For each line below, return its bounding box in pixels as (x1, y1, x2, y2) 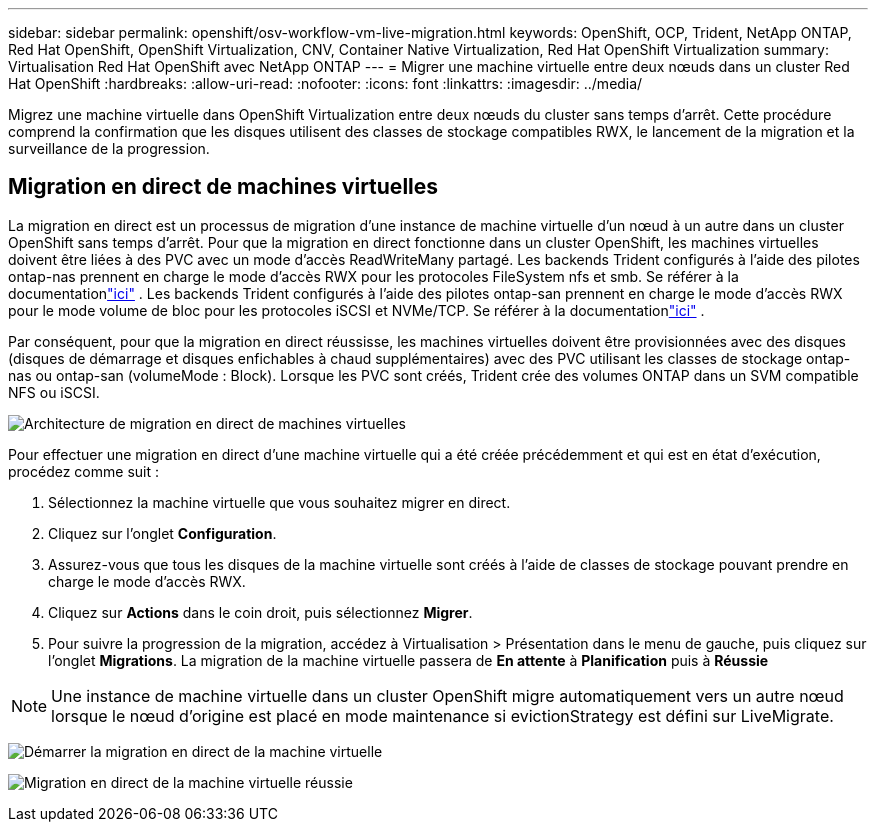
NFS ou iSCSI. (8, 383, 100, 401)
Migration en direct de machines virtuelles (8, 174, 439, 200)
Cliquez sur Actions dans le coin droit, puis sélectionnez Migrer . (48, 603, 473, 621)
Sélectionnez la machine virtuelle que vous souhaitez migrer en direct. (48, 493, 511, 511)
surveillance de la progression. (8, 140, 210, 157)
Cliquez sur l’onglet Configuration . (48, 524, 277, 542)
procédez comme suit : (8, 462, 159, 480)
